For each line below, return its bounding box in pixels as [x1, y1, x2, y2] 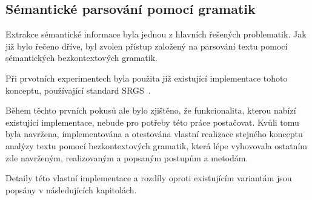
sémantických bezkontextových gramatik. [5, 51, 158, 64]
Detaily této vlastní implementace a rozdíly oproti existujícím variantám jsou [5, 172, 292, 184]
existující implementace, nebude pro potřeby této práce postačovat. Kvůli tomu [5, 115, 299, 128]
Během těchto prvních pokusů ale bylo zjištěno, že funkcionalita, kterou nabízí [5, 104, 296, 117]
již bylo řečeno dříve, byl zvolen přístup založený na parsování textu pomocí [5, 39, 288, 52]
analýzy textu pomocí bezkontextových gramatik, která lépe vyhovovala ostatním [5, 139, 307, 152]
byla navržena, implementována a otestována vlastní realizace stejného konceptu [5, 127, 303, 140]
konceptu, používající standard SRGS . [5, 83, 151, 96]
